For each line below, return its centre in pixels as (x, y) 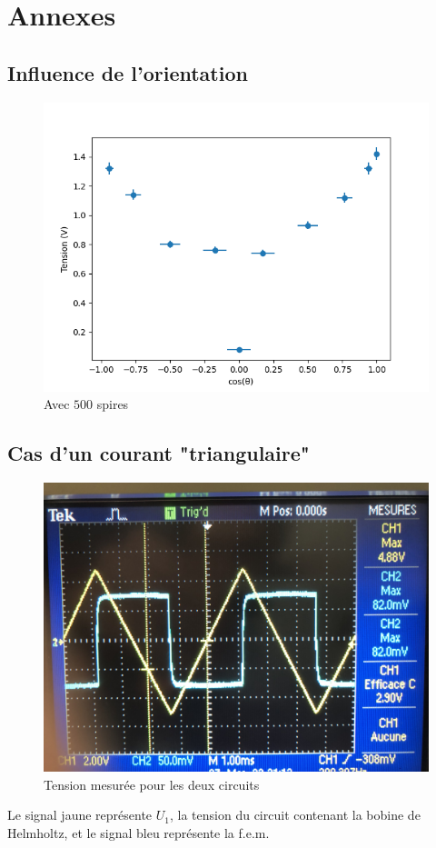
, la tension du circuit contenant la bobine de (295, 815)
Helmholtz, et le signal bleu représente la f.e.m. (139, 832)
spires (113, 404)
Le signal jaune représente (80, 815)
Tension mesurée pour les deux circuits (152, 784)
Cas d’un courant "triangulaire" (159, 453)
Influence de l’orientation (128, 72)
